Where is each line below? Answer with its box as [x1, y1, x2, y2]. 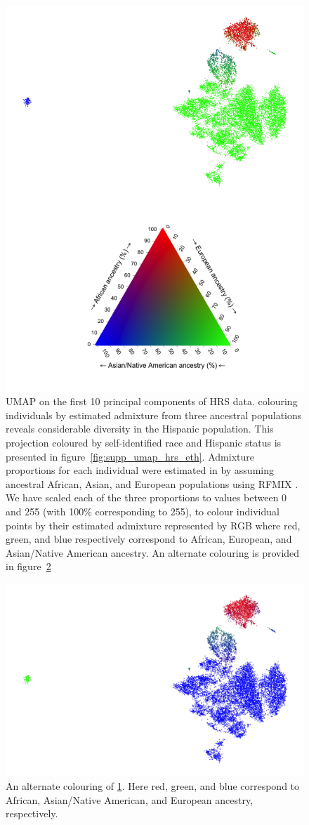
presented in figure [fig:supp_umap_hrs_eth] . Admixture [6, 449, 254, 463]
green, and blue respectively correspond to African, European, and [6, 532, 292, 546]
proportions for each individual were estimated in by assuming [6, 463, 274, 477]
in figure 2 [6, 559, 51, 574]
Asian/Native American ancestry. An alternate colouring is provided [6, 545, 300, 560]
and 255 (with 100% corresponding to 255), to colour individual [6, 503, 280, 518]
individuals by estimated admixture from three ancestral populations [6, 407, 302, 422]
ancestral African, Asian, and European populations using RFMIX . [6, 476, 298, 491]
